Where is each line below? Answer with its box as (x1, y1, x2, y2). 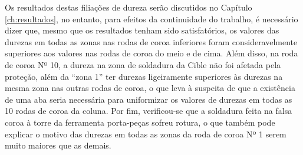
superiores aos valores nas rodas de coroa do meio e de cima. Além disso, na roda (5, 47, 298, 59)
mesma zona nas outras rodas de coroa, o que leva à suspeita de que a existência (5, 82, 295, 94)
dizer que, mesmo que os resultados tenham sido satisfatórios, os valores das (5, 24, 279, 36)
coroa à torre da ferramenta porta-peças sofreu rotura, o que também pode (5, 116, 275, 128)
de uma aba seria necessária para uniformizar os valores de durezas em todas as (5, 93, 292, 105)
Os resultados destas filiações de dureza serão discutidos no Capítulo (5, 1, 252, 13)
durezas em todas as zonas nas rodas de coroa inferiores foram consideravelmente (5, 35, 298, 48)
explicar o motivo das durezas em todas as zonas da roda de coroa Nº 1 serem (5, 127, 286, 140)
